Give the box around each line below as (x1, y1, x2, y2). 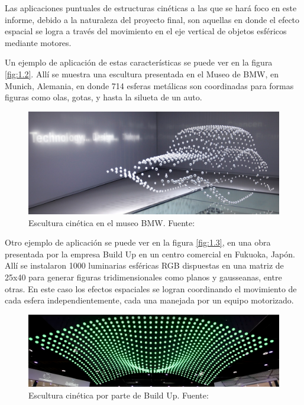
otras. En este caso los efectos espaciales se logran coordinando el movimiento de (5, 282, 297, 295)
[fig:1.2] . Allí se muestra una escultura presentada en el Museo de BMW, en (5, 67, 279, 80)
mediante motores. (5, 36, 72, 48)
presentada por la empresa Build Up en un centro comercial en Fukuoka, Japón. (5, 247, 295, 260)
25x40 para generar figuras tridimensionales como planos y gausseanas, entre (5, 271, 282, 283)
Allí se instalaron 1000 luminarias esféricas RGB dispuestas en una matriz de (5, 259, 284, 272)
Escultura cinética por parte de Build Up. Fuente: (28, 388, 209, 401)
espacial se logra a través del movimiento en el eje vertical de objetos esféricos (5, 25, 287, 37)
